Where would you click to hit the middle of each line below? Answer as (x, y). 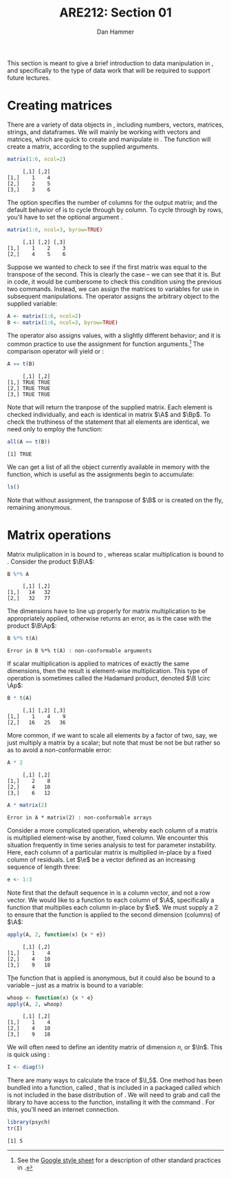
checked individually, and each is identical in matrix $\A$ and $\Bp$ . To (109, 414)
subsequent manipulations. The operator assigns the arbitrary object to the (113, 296)
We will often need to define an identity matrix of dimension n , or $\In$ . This (115, 1047)
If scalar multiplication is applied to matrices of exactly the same (98, 664)
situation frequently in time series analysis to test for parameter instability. (112, 845)
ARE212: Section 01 (115, 13)
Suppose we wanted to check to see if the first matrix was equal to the (107, 267)
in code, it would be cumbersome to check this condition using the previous (114, 281)
